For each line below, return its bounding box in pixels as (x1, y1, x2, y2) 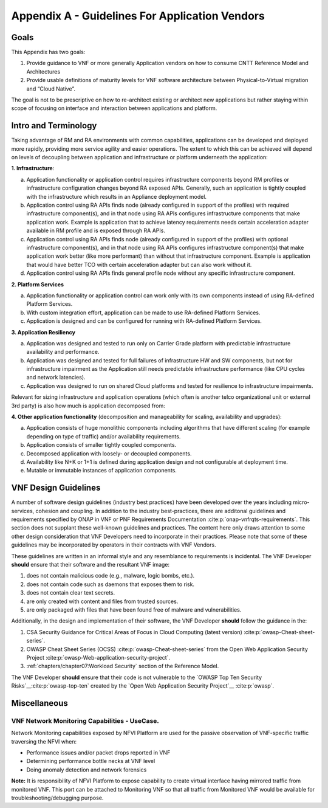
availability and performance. (26, 348, 100, 356)
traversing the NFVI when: (11, 737, 77, 745)
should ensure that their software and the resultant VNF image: (11, 561, 170, 568)
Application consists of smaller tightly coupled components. (26, 441, 177, 449)
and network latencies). (26, 374, 86, 381)
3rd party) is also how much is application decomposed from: (11, 402, 165, 409)
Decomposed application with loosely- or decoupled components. (26, 450, 192, 457)
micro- (292, 499, 310, 506)
